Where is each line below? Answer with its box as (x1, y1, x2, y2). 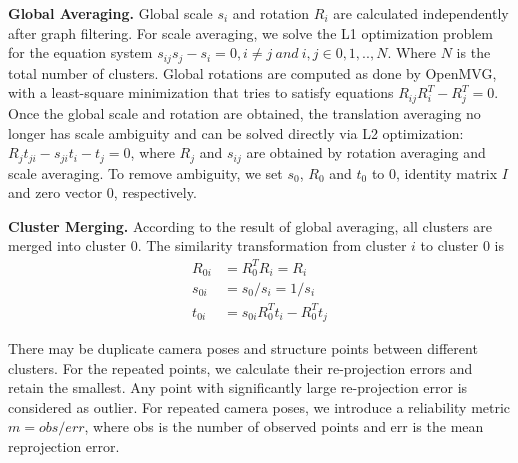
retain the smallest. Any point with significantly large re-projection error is (8, 377, 468, 398)
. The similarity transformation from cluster (137, 235, 407, 256)
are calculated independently (333, 3, 509, 23)
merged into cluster (8, 235, 126, 256)
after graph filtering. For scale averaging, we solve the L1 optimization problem (8, 22, 493, 43)
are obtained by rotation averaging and (246, 142, 486, 163)
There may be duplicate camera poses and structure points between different (8, 337, 478, 358)
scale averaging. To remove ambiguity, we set (8, 162, 283, 183)
